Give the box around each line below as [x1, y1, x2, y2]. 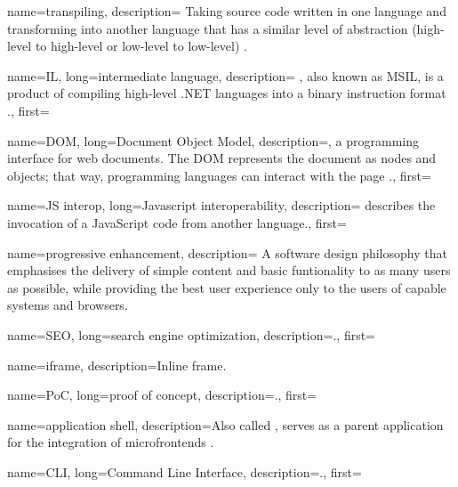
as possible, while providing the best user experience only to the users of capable [7, 278, 446, 296]
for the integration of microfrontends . [7, 433, 214, 451]
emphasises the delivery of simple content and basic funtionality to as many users [7, 261, 451, 280]
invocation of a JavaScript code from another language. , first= [7, 213, 347, 231]
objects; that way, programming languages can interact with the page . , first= [7, 166, 431, 184]
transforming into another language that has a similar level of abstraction [7, 19, 408, 37]
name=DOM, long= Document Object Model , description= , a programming [7, 131, 420, 150]
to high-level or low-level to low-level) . [35, 37, 247, 55]
